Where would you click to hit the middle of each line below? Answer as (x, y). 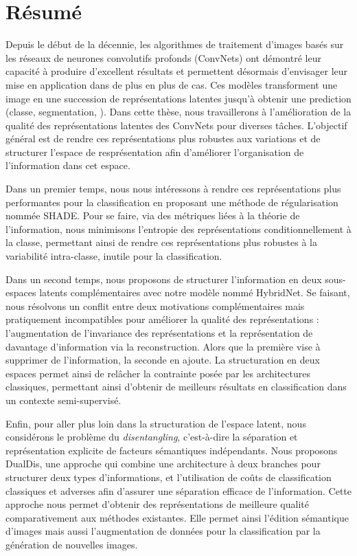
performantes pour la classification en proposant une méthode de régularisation (172, 202)
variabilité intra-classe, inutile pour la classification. (114, 256)
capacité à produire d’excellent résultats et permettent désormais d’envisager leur (177, 71)
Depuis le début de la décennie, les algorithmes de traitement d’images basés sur (175, 44)
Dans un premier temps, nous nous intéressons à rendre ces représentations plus (173, 189)
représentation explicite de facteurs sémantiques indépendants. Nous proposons (172, 450)
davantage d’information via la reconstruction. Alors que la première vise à (163, 346)
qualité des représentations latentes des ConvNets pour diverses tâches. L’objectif (176, 125)
